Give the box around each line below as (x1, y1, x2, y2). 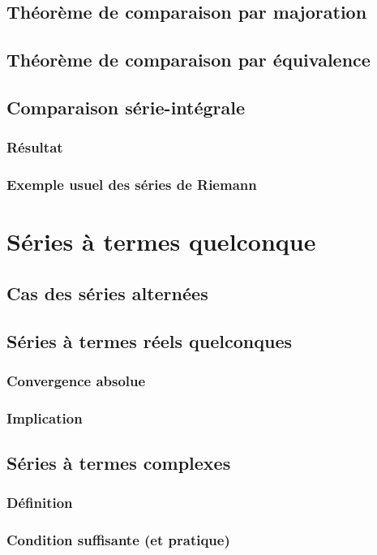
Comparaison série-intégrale (6, 94, 246, 119)
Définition (6, 493, 73, 513)
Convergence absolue (6, 370, 146, 390)
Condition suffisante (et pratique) (6, 530, 230, 550)
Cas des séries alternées (6, 280, 208, 305)
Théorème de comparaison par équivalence (6, 47, 371, 72)
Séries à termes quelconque (6, 225, 316, 258)
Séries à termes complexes (6, 450, 231, 475)
